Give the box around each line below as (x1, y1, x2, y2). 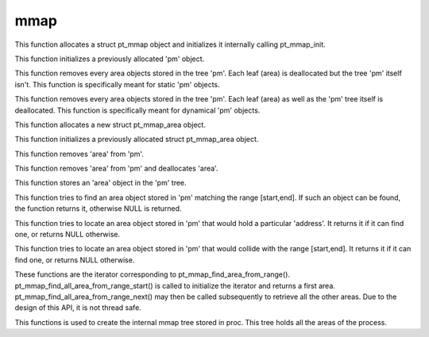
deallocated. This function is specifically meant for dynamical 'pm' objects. (14, 105, 261, 115)
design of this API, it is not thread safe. (14, 303, 142, 312)
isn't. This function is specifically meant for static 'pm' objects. (14, 79, 220, 89)
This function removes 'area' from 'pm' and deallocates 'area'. (14, 163, 218, 174)
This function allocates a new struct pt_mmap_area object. (14, 120, 207, 129)
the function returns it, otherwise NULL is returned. (14, 204, 182, 213)
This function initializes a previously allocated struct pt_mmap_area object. (14, 135, 259, 144)
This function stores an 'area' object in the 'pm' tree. (14, 178, 187, 188)
